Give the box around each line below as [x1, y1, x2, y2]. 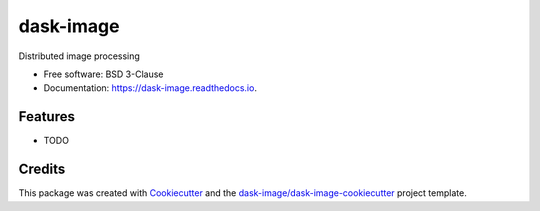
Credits [18, 161, 66, 178]
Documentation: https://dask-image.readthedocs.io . [43, 82, 257, 94]
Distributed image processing [18, 50, 140, 62]
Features [18, 108, 75, 125]
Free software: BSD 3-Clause [43, 68, 164, 80]
